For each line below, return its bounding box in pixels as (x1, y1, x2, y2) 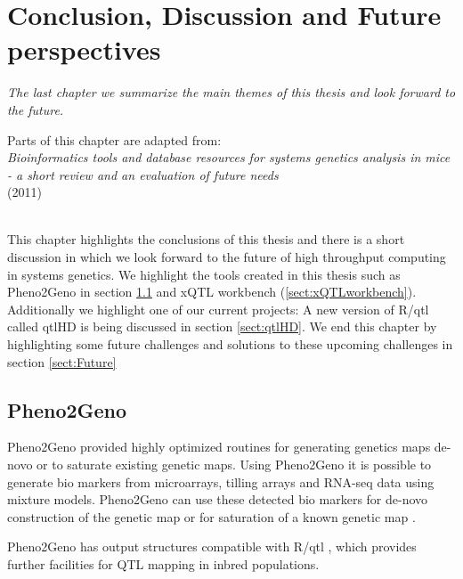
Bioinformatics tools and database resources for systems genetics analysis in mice (7, 148, 451, 167)
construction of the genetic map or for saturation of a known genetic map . (7, 507, 416, 526)
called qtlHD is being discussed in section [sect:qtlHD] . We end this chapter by (7, 317, 437, 336)
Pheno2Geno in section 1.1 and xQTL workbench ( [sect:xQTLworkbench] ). (7, 282, 417, 301)
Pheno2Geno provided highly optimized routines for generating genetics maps (7, 437, 431, 456)
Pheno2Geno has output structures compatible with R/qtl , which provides (7, 537, 417, 556)
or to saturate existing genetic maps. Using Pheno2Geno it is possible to (37, 455, 432, 474)
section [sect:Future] (7, 352, 117, 371)
